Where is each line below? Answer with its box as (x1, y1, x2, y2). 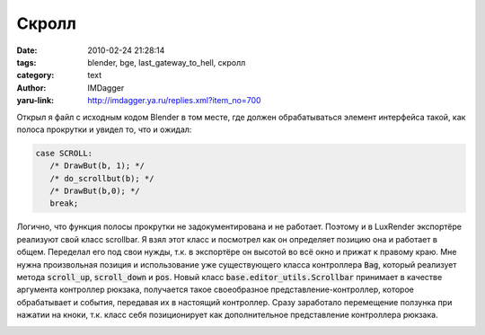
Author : (16, 82, 47, 93)
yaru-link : (16, 95, 54, 106)
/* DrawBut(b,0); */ (49, 186, 141, 197)
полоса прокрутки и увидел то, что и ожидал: (16, 124, 192, 135)
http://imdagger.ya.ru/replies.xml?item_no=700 (87, 95, 261, 106)
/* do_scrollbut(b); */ (49, 173, 154, 183)
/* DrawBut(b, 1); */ (49, 161, 145, 171)
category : (16, 70, 55, 81)
